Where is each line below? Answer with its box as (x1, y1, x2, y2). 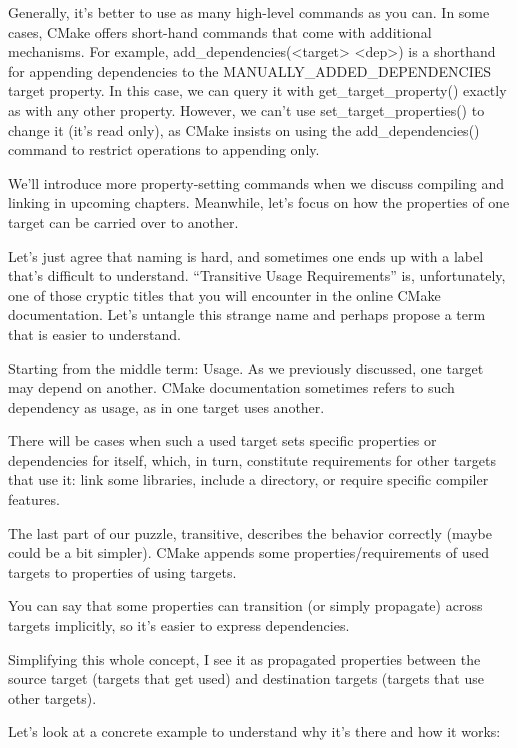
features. (8, 489, 60, 510)
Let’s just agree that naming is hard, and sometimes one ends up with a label (8, 245, 484, 266)
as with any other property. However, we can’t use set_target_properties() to (8, 99, 485, 120)
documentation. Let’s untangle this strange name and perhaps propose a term (8, 304, 486, 325)
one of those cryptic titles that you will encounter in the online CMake (8, 284, 441, 305)
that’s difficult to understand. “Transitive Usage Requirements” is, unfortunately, (8, 265, 506, 286)
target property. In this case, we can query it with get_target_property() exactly (8, 80, 507, 101)
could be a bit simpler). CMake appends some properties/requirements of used (8, 542, 489, 563)
